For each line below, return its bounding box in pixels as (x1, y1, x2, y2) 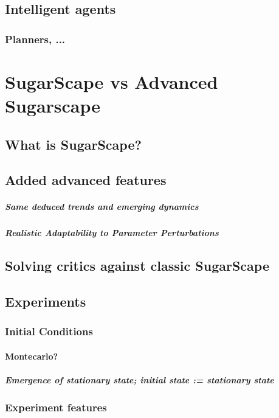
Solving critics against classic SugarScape (5, 256, 269, 275)
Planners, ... (5, 31, 66, 46)
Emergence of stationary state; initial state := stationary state (5, 374, 274, 386)
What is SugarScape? (5, 134, 142, 153)
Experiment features (5, 400, 107, 415)
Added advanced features (5, 170, 167, 189)
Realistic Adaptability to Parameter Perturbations (5, 226, 219, 239)
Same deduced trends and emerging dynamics (5, 200, 199, 213)
